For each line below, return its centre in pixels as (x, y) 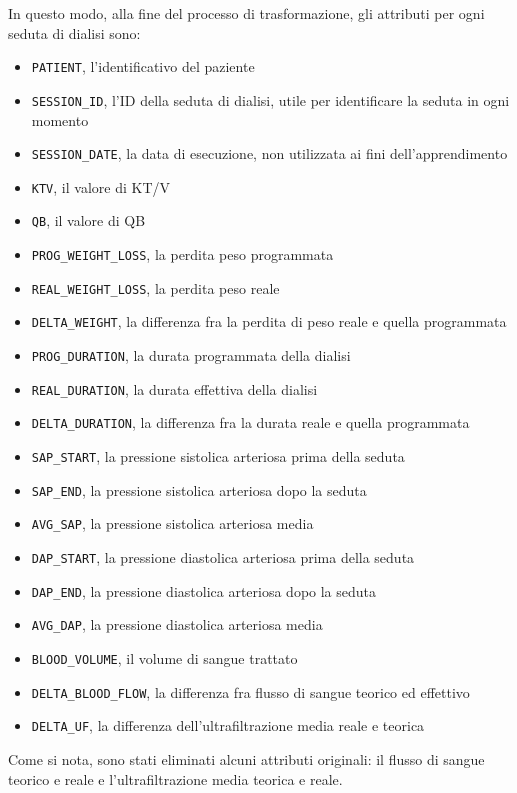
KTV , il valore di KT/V (100, 186)
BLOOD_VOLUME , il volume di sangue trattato (164, 657)
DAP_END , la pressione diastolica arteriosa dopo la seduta (204, 590)
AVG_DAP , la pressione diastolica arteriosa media (177, 624)
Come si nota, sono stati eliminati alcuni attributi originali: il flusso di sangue (246, 758)
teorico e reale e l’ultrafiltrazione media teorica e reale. (175, 778)
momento (60, 119)
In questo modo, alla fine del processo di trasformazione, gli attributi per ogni (246, 13)
